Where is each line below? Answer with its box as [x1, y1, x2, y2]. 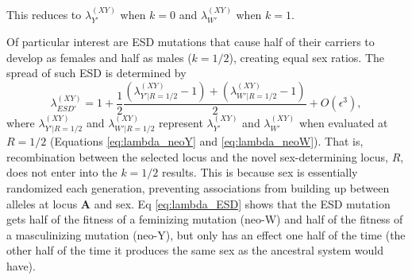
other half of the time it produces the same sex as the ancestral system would [6, 242, 384, 259]
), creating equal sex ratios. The [229, 49, 385, 65]
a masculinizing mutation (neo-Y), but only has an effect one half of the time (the [6, 226, 406, 243]
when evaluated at [298, 114, 388, 130]
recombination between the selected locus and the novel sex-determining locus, [6, 148, 389, 165]
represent [159, 114, 203, 130]
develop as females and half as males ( [6, 49, 192, 65]
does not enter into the [6, 164, 117, 181]
